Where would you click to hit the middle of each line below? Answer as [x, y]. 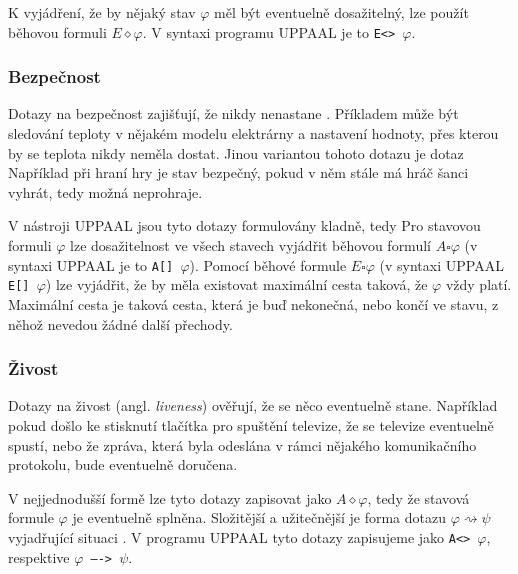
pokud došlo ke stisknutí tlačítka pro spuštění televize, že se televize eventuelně [251, 424]
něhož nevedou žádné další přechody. [120, 323]
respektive [39, 556]
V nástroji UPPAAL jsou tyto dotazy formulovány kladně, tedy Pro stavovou [244, 225]
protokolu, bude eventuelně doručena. [123, 464]
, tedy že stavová [418, 497]
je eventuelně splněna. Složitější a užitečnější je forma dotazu [259, 517]
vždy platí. [478, 284]
